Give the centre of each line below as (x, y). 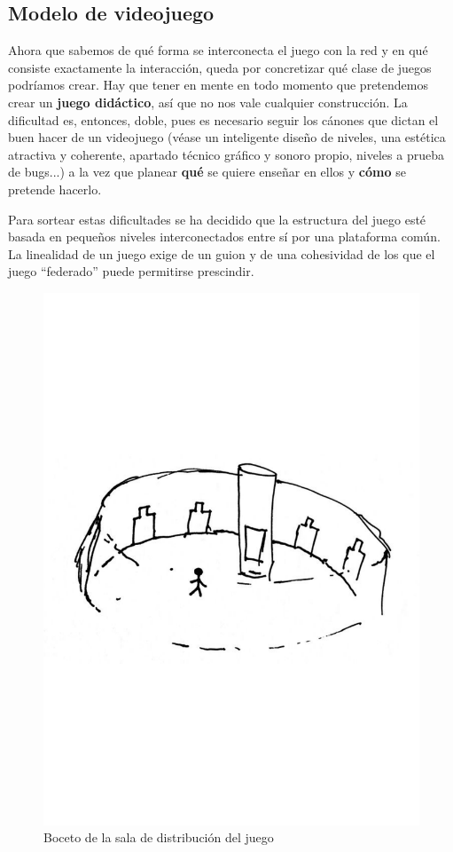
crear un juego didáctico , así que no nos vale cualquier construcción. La (208, 102)
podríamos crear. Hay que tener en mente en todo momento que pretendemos (218, 85)
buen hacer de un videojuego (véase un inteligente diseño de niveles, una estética (227, 137)
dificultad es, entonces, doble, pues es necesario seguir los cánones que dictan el (223, 119)
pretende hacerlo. (55, 189)
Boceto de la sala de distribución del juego (159, 837)
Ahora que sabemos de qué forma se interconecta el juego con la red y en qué (218, 50)
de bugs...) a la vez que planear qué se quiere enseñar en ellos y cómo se (207, 172)
